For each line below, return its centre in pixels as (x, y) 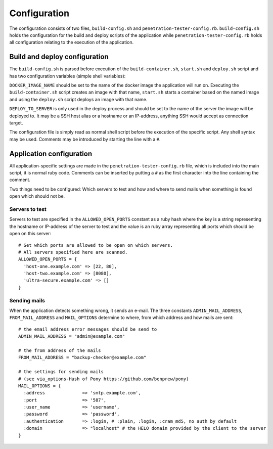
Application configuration (51, 153)
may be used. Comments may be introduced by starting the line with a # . (85, 139)
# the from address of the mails (60, 350)
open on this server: (30, 234)
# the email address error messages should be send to (88, 329)
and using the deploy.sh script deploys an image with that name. (78, 99)
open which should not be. (37, 196)
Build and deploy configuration (59, 57)
